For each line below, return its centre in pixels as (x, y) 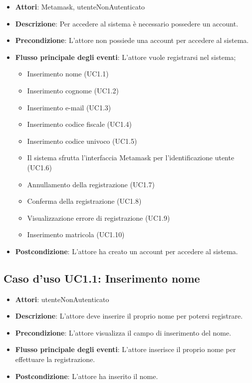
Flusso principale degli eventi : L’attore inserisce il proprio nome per (126, 349)
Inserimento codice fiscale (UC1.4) (79, 124)
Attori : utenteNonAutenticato (62, 299)
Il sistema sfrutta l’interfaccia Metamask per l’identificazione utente (131, 158)
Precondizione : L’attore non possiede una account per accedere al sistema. (132, 40)
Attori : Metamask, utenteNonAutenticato (80, 6)
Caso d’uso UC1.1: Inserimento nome (102, 278)
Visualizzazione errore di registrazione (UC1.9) (99, 217)
